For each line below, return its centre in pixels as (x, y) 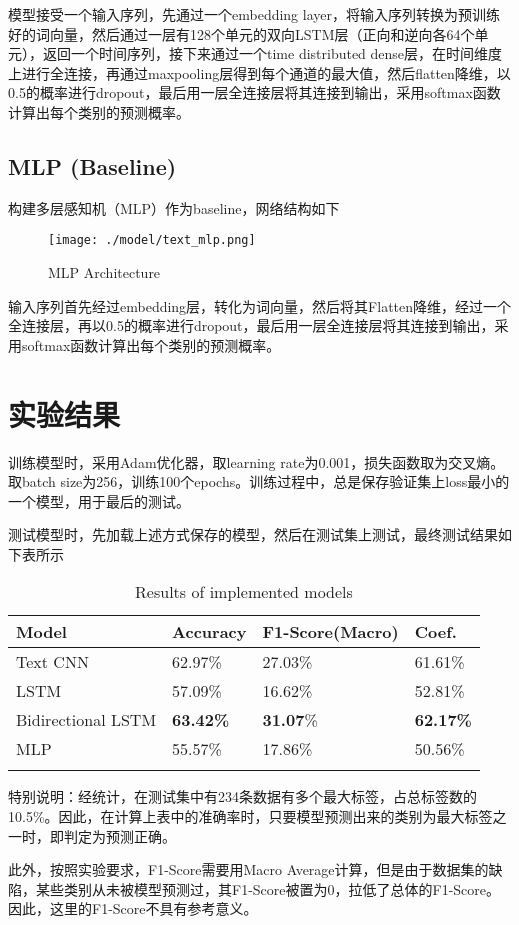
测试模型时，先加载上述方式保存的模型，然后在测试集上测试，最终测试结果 (253, 534)
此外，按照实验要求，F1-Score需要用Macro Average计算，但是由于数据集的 (248, 869)
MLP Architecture (104, 272)
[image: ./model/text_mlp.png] (152, 240)
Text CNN (52, 662)
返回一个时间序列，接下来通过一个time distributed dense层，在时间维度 (272, 53)
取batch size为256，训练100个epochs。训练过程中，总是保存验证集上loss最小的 (259, 481)
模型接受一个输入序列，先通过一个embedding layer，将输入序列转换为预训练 (254, 14)
